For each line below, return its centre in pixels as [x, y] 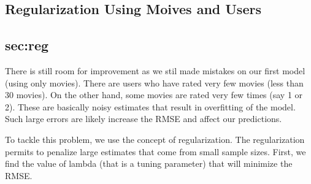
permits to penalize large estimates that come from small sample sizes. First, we [155, 151]
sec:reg [27, 45]
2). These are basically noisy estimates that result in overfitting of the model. [150, 106]
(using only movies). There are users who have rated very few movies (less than [154, 82]
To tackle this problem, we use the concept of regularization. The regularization [155, 139]
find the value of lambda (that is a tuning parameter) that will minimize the [149, 163]
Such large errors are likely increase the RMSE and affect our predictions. [144, 119]
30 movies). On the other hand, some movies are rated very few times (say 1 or [154, 95]
